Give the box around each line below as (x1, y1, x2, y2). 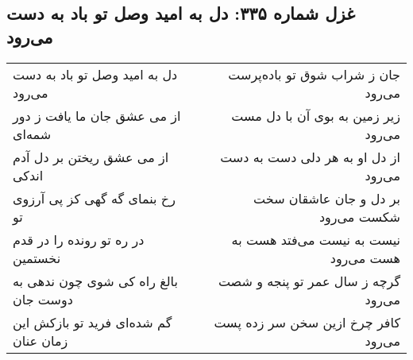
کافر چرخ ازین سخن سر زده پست (214, 312, 400, 331)
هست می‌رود (330, 248, 400, 267)
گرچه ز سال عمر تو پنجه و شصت (218, 271, 400, 290)
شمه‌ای (13, 124, 52, 143)
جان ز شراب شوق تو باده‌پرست (228, 64, 400, 83)
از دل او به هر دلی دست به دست (220, 147, 400, 166)
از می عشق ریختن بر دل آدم (13, 147, 169, 166)
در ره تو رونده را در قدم (13, 230, 145, 249)
